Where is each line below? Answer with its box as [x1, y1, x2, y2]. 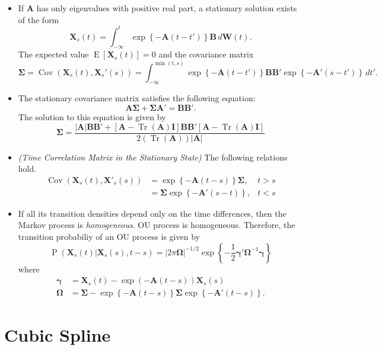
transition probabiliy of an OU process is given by [18, 230, 200, 243]
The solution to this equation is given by [18, 110, 166, 123]
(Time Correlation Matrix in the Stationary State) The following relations [18, 150, 288, 163]
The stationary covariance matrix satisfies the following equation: [18, 92, 256, 104]
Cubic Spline [4, 322, 111, 346]
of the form [18, 13, 59, 25]
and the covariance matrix [158, 48, 254, 60]
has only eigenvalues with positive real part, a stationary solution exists [36, 2, 297, 14]
